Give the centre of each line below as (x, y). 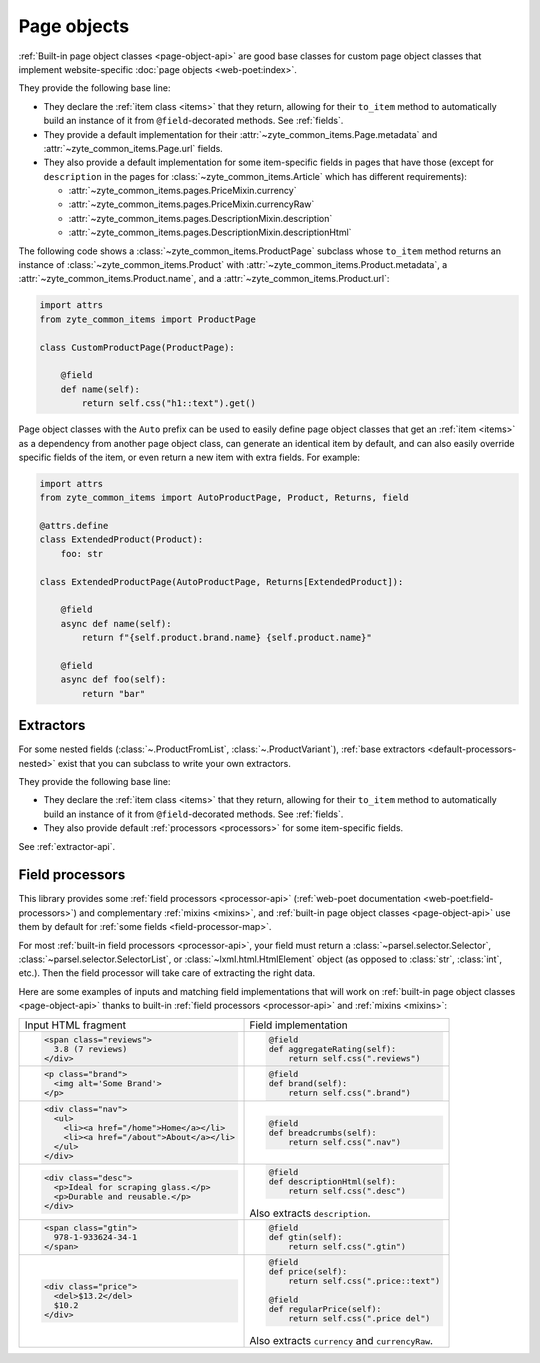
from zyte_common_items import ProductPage (148, 319)
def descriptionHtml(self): (332, 1181)
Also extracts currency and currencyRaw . (341, 1341)
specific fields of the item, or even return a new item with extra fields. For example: (189, 457)
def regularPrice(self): (325, 1309)
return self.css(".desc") (347, 1190)
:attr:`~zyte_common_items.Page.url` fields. (133, 148)
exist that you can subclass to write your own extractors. (174, 763)
